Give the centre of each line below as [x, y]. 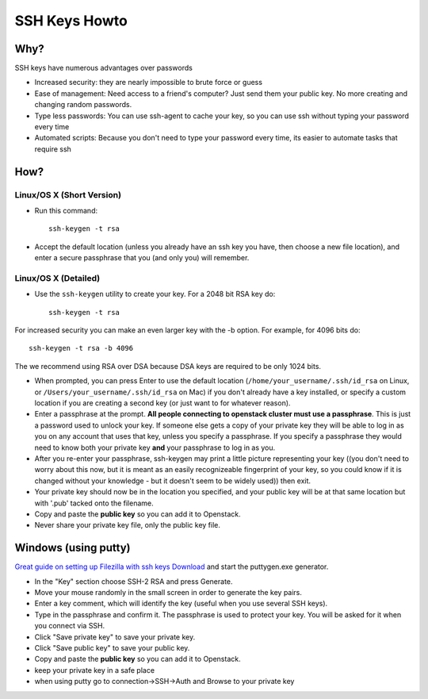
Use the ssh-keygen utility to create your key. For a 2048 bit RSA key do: [155, 294]
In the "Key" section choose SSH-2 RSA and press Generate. [134, 581]
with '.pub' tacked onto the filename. [94, 503]
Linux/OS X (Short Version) [68, 194]
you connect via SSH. [70, 626]
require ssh [53, 149]
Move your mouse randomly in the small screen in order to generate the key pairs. [168, 592]
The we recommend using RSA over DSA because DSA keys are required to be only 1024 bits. [168, 366]
